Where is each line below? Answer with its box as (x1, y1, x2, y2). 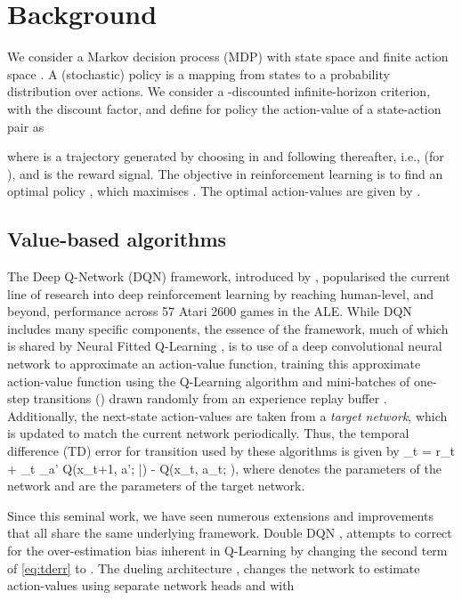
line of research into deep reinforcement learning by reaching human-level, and (7, 284, 434, 303)
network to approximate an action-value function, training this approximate (7, 354, 421, 373)
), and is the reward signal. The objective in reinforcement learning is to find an (7, 164, 443, 182)
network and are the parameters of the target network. (7, 476, 305, 495)
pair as (7, 117, 45, 135)
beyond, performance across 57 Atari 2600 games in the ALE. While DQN (7, 302, 412, 320)
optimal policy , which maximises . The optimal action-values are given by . (7, 182, 421, 200)
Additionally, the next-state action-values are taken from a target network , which (7, 406, 448, 425)
